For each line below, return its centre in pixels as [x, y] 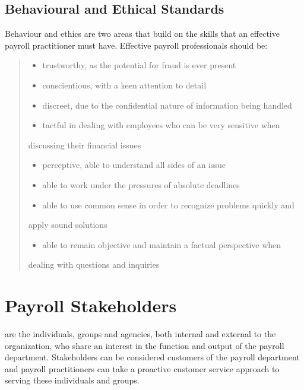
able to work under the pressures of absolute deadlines [141, 184]
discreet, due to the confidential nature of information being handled [167, 105]
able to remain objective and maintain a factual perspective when [162, 244]
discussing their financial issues [85, 145]
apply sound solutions [68, 225]
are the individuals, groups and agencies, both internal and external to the [140, 334]
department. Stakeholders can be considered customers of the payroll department [152, 357]
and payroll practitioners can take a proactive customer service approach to [142, 368]
